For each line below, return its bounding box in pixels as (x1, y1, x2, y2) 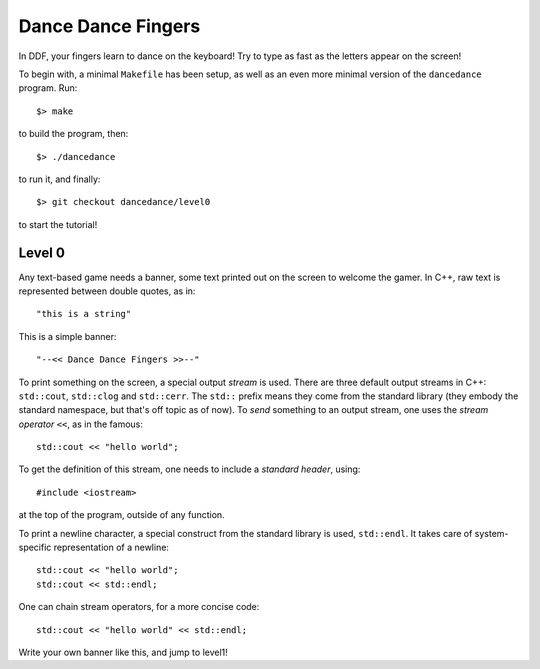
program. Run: (18, 82, 78, 94)
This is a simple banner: (18, 330, 117, 342)
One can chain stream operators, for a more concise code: (18, 601, 260, 613)
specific (18, 541, 52, 554)
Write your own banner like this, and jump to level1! (18, 646, 229, 658)
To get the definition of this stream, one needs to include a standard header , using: (18, 463, 361, 475)
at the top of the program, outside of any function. (18, 509, 225, 521)
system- (474, 527, 509, 539)
